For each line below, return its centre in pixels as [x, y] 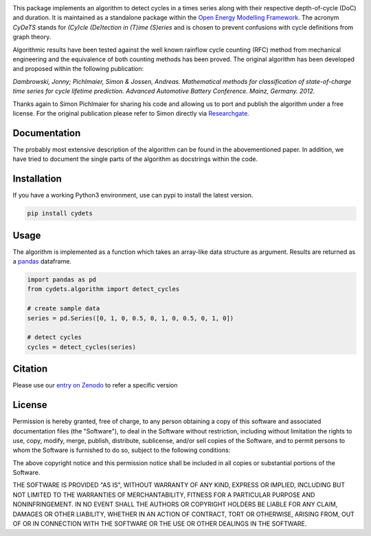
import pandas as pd [61, 279]
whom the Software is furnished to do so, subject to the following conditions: [122, 450]
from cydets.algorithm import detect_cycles [103, 289]
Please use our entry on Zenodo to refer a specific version [95, 385]
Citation [30, 369]
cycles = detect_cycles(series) [82, 347]
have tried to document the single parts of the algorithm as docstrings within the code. [135, 159]
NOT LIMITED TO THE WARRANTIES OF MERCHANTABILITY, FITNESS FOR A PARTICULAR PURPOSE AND [164, 495]
